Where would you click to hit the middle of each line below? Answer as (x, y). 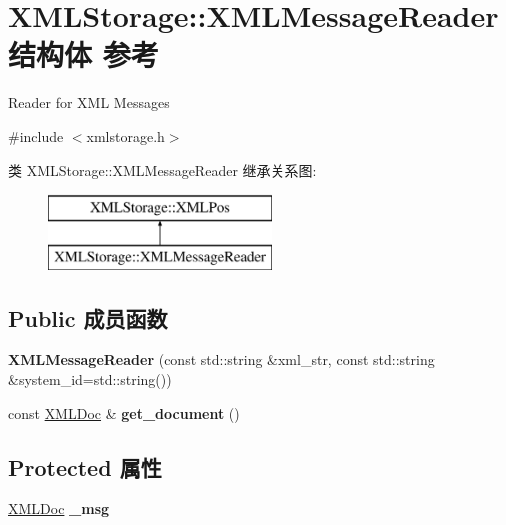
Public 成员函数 (88, 317)
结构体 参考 (83, 54)
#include (36, 135)
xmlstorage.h (125, 135)
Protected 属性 (85, 466)
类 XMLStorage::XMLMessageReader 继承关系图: (162, 169)
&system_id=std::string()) (90, 379)
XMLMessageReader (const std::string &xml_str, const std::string (221, 359)
